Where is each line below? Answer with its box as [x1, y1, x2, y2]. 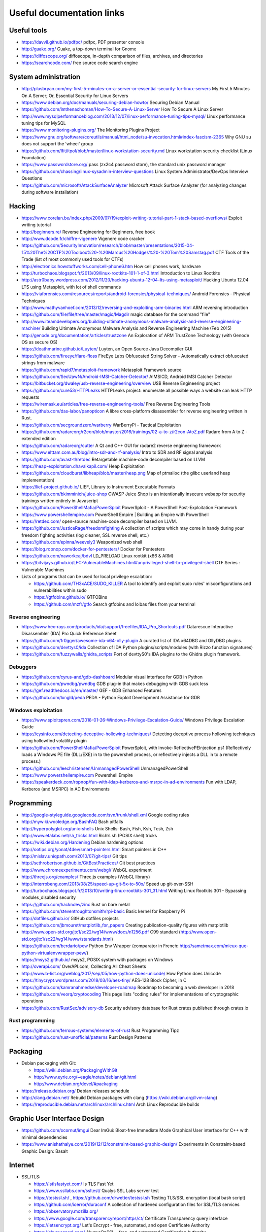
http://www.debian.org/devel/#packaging [33, 1081, 118, 1087]
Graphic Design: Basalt [21, 1148, 68, 1154]
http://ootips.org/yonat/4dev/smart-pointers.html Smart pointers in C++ [21, 846, 167, 852]
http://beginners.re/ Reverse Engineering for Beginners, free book [21, 229, 155, 235]
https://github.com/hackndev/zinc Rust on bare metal [21, 901, 130, 907]
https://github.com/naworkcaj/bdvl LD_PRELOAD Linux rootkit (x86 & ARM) [21, 553, 174, 559]
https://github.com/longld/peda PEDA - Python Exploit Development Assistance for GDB [21, 694, 200, 700]
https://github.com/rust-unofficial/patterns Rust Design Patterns [21, 1034, 152, 1040]
